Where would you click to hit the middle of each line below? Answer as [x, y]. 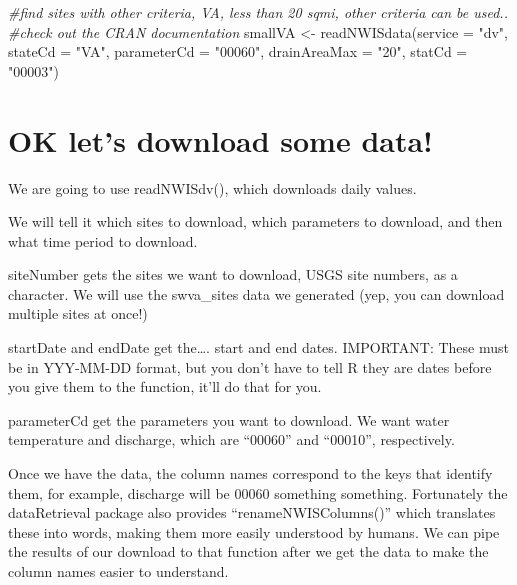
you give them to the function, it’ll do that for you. [165, 386]
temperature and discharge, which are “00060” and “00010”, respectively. [231, 439]
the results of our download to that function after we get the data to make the [248, 551]
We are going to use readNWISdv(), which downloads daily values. [212, 187]
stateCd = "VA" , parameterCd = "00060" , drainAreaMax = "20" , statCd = [238, 51]
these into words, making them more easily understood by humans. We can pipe [254, 531]
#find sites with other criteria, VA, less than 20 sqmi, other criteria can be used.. [258, 12]
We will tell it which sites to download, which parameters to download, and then [255, 221]
